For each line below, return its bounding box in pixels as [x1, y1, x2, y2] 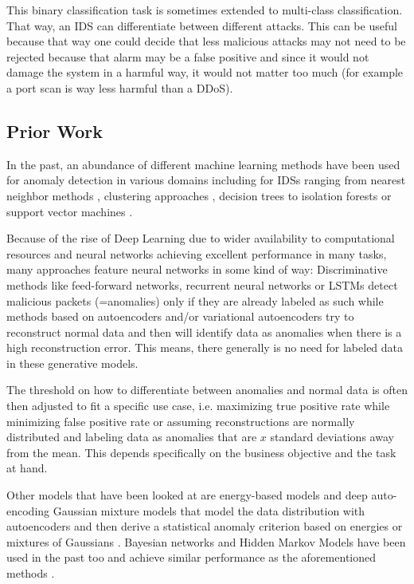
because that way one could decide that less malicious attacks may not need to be [6, 33, 406, 49]
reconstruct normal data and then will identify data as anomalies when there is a [6, 323, 402, 340]
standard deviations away [270, 428, 394, 445]
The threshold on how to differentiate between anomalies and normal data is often [6, 381, 408, 398]
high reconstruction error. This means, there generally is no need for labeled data [6, 339, 404, 356]
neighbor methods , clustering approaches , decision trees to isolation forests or [6, 187, 392, 203]
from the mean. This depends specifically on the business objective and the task [6, 444, 396, 460]
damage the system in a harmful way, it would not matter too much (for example [6, 64, 404, 81]
